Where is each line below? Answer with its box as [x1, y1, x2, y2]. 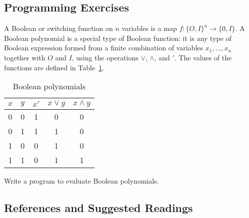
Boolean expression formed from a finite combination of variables [4, 42, 203, 53]
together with [4, 52, 45, 62]
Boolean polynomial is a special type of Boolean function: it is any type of [4, 32, 231, 43]
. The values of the [174, 52, 232, 62]
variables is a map [121, 23, 177, 33]
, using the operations [71, 52, 138, 62]
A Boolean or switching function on [4, 23, 113, 33]
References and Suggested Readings [4, 200, 193, 216]
